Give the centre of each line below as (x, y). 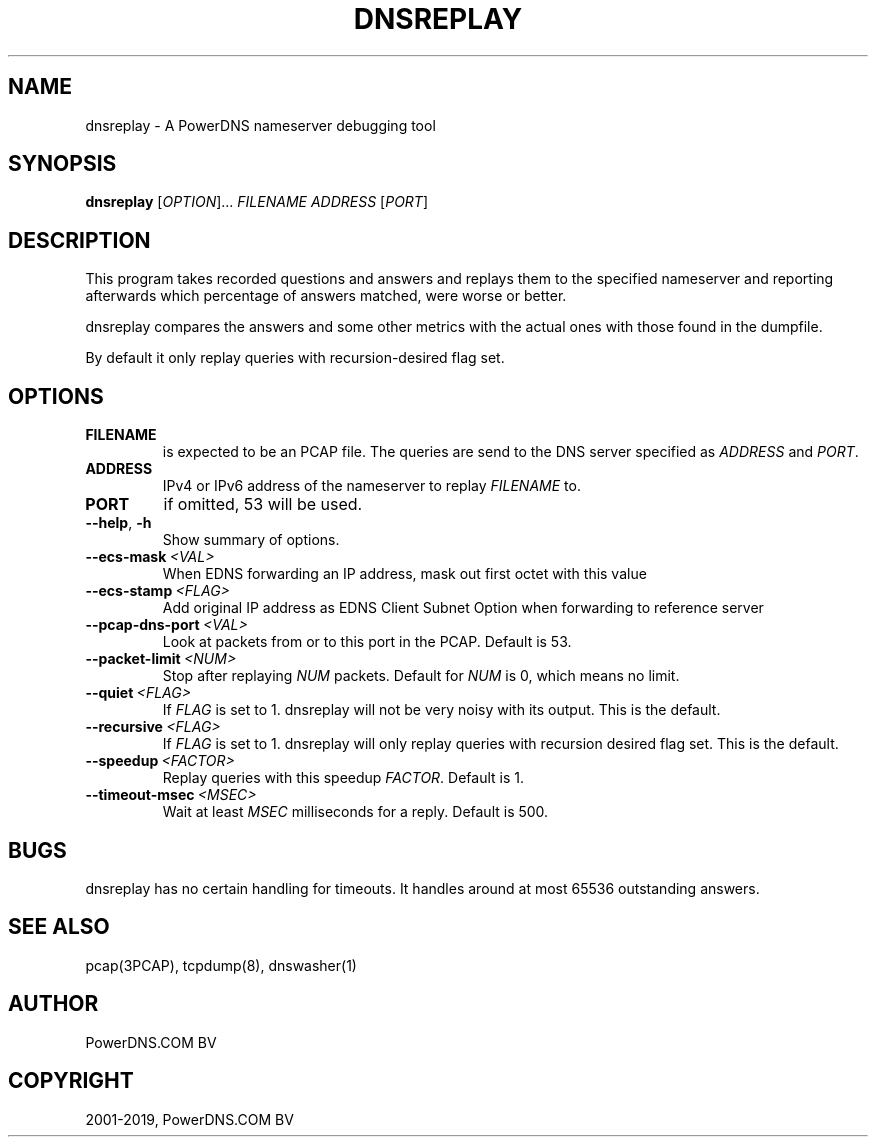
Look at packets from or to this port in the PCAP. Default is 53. (367, 642)
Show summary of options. (251, 540)
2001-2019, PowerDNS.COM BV (189, 1119)
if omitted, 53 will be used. (263, 504)
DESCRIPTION (79, 240)
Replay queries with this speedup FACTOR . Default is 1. (343, 778)
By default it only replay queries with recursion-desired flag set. (295, 358)
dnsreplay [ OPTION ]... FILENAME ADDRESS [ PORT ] (257, 202)
